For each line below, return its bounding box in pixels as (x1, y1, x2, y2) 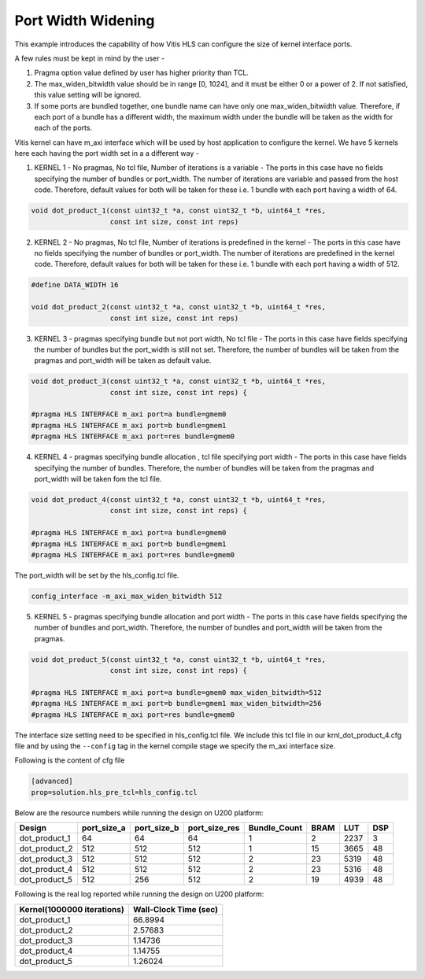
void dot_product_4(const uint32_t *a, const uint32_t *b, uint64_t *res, (31, 495, 327, 504)
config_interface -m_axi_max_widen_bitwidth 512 (31, 591, 223, 600)
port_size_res (187, 822, 240, 833)
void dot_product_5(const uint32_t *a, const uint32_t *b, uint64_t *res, (31, 655, 327, 664)
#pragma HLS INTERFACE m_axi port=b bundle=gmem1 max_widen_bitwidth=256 (31, 699, 322, 708)
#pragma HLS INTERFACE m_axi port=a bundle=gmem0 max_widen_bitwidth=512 (31, 688, 322, 696)
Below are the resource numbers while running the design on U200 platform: (14, 807, 264, 818)
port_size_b (134, 822, 179, 833)
